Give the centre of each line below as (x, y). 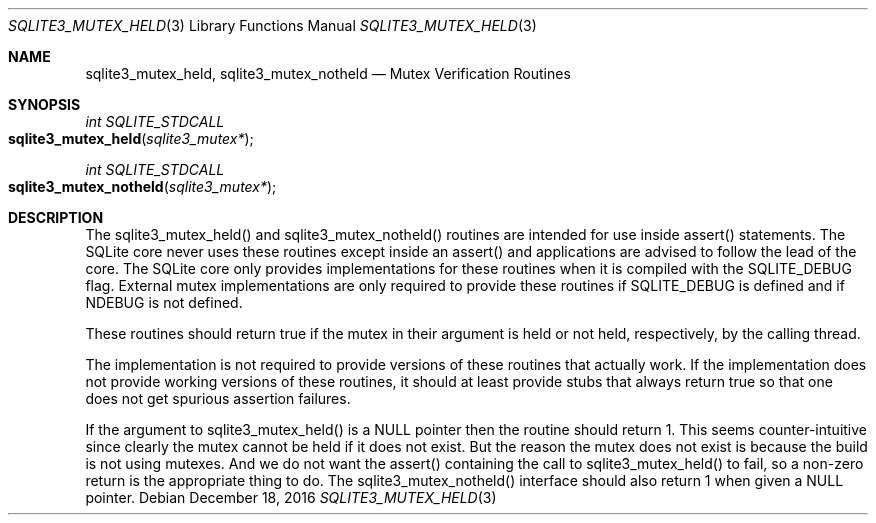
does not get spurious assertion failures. (218, 398)
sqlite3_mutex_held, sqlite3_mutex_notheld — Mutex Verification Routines (328, 73)
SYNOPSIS (44, 104)
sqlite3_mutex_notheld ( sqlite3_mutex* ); (142, 186)
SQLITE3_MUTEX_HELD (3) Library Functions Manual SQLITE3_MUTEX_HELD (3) (272, 25)
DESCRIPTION (56, 217)
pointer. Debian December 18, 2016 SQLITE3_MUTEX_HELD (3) (291, 497)
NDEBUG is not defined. (164, 302)
